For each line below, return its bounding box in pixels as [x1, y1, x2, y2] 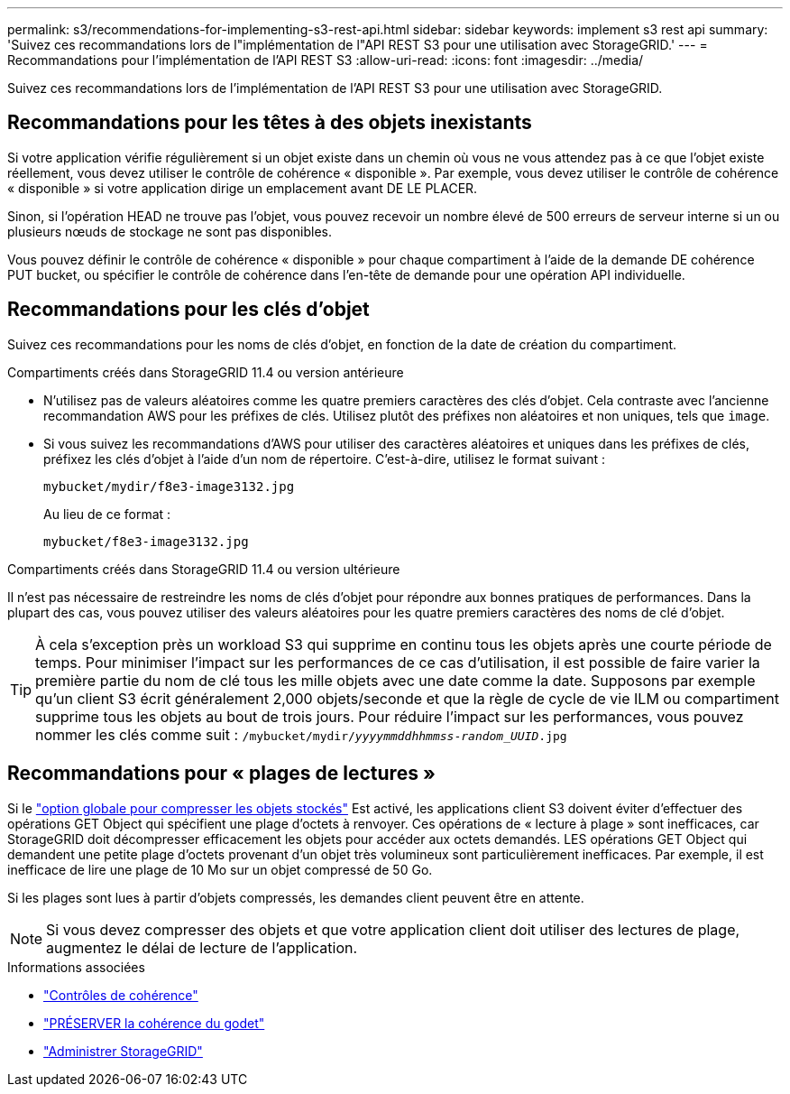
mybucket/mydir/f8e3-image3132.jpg [43, 478, 295, 494]
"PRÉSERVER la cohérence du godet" [43, 1015, 265, 1031]
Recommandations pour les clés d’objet [7, 298, 370, 321]
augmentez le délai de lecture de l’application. [46, 938, 358, 957]
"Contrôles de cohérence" [43, 987, 198, 1003]
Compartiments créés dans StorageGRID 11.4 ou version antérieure [7, 364, 404, 380]
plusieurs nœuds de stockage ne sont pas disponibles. [7, 223, 333, 239]
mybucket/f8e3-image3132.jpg [43, 533, 249, 549]
